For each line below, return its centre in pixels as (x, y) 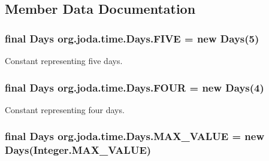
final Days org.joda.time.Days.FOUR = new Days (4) (134, 87)
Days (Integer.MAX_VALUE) (78, 150)
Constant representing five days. (64, 60)
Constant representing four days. (65, 109)
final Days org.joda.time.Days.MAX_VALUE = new (135, 136)
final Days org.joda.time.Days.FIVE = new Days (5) (132, 38)
